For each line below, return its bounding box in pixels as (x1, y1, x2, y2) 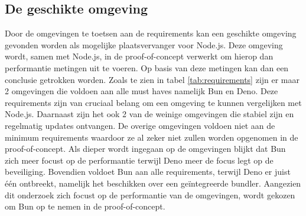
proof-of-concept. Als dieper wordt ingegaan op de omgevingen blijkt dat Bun (5, 142, 286, 155)
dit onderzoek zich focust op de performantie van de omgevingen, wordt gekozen (5, 188, 295, 201)
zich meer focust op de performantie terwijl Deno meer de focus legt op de (5, 154, 274, 166)
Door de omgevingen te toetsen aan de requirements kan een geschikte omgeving (5, 27, 297, 39)
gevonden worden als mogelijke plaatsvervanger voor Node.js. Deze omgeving (5, 38, 283, 51)
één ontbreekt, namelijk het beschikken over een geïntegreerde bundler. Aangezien (5, 177, 301, 189)
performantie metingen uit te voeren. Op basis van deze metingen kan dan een (5, 61, 289, 74)
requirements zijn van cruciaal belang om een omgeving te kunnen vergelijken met (5, 96, 302, 108)
